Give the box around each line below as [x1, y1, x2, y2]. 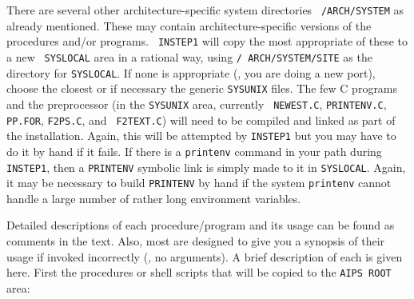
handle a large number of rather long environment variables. [6, 189, 301, 206]
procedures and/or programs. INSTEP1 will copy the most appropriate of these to [6, 33, 408, 50]
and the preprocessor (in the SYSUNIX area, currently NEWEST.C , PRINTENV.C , [6, 95, 387, 112]
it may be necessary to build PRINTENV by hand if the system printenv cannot [6, 174, 392, 191]
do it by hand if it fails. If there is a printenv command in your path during [6, 142, 382, 159]
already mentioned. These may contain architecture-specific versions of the [6, 17, 372, 34]
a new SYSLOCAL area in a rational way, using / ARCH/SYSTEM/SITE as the [6, 48, 372, 65]
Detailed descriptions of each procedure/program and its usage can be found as [6, 217, 395, 233]
